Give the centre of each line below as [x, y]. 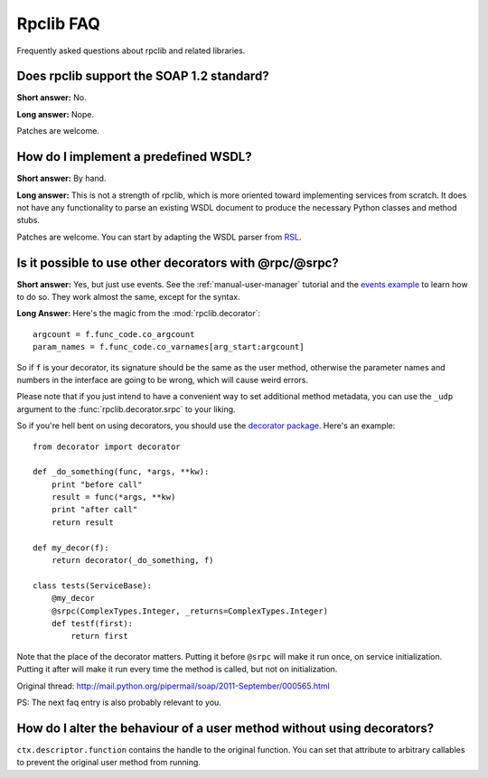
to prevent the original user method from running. [108, 763]
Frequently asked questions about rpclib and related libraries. [131, 51]
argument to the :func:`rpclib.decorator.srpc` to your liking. [126, 409]
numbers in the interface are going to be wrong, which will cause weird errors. [163, 380]
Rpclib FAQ [59, 23]
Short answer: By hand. [61, 178]
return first [99, 636]
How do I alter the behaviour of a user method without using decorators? [225, 728]
